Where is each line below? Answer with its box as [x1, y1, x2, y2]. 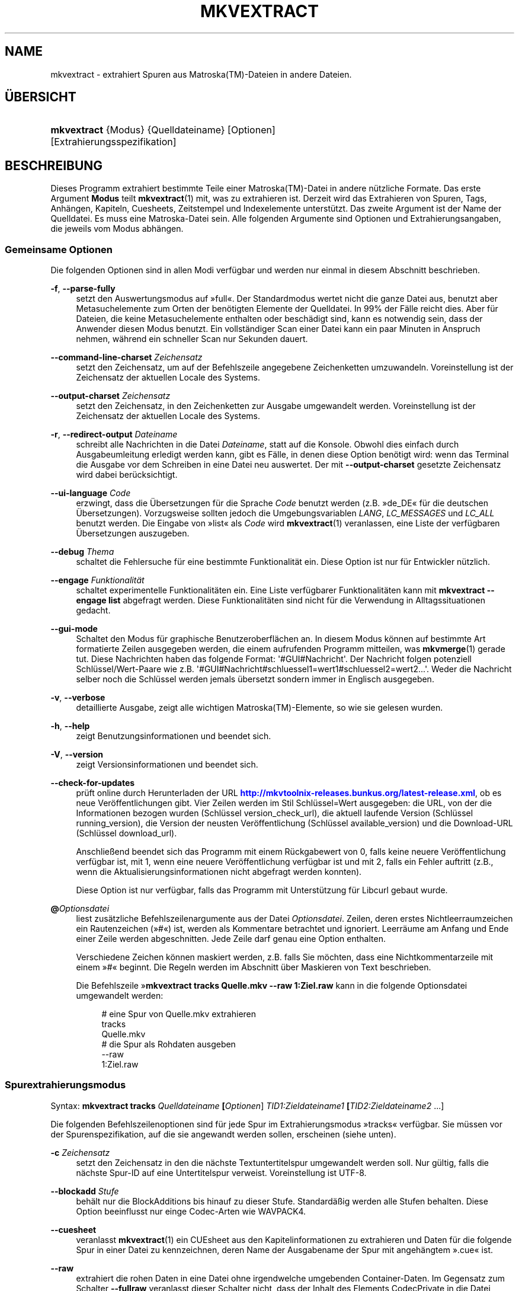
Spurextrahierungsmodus [5, 1079, 126, 1091]
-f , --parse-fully [50, 283, 116, 294]
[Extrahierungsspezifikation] [50, 136, 177, 148]
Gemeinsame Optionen [5, 243, 113, 255]
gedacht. [76, 605, 111, 616]
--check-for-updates [50, 778, 135, 788]
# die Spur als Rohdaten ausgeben [101, 1039, 236, 1050]
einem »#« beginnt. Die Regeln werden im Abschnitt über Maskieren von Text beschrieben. [76, 962, 431, 973]
